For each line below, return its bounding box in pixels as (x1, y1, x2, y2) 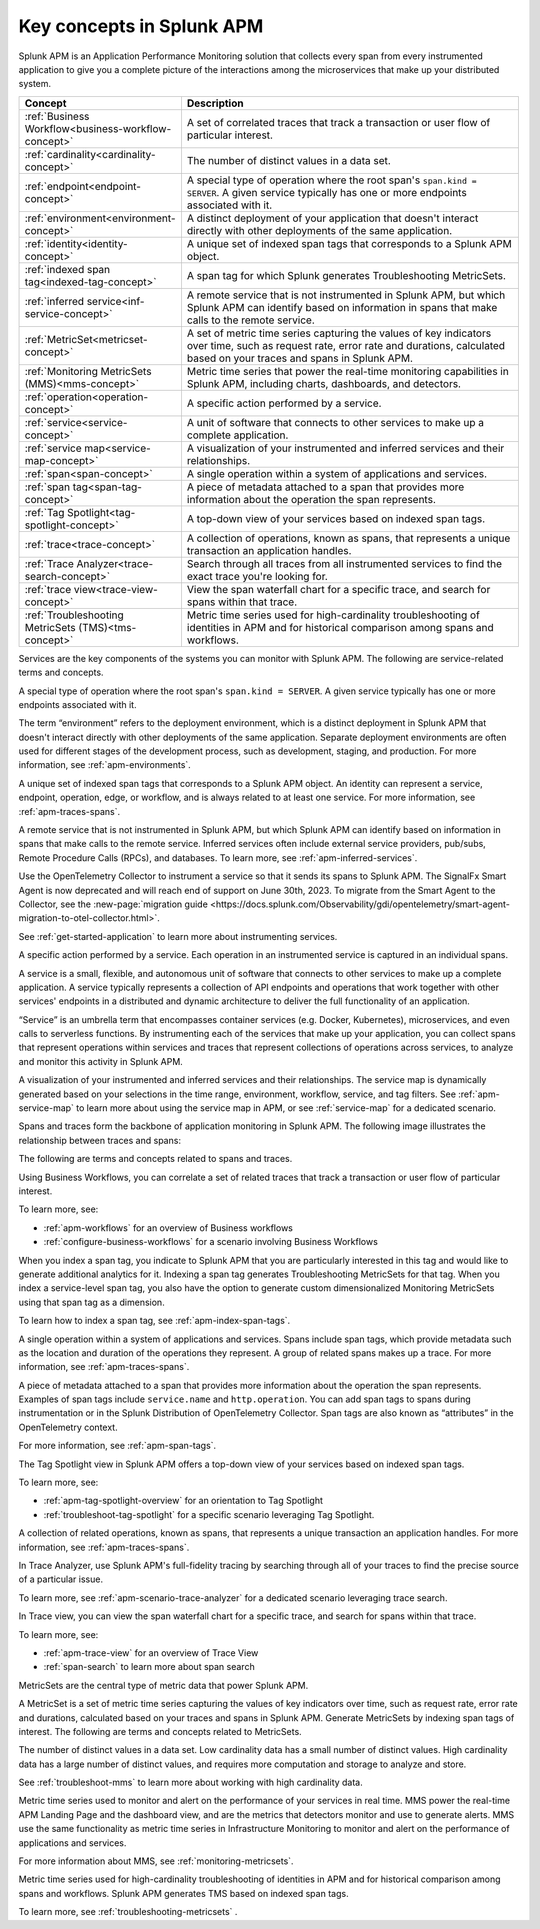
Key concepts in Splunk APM (18, 15, 264, 37)
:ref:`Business (24, 109, 90, 123)
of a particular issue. (18, 1573, 104, 1585)
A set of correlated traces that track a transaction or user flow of (186, 115, 491, 129)
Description (186, 96, 244, 110)
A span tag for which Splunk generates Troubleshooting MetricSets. (186, 268, 507, 282)
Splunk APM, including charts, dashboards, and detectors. (186, 376, 462, 390)
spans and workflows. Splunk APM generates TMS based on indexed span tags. (18, 1887, 349, 1899)
